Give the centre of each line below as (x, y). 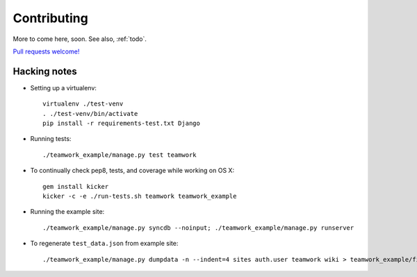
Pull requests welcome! (46, 51)
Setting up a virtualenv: (64, 87)
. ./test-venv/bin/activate (90, 114)
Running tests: (51, 139)
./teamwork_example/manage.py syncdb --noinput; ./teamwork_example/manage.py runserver (198, 228)
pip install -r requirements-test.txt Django (122, 124)
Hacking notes (45, 71)
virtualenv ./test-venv (83, 104)
